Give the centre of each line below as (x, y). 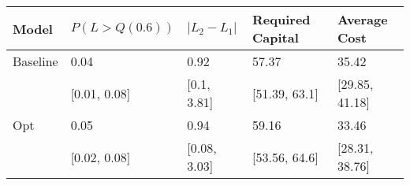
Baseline (35, 61)
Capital (276, 37)
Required (281, 19)
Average (363, 19)
